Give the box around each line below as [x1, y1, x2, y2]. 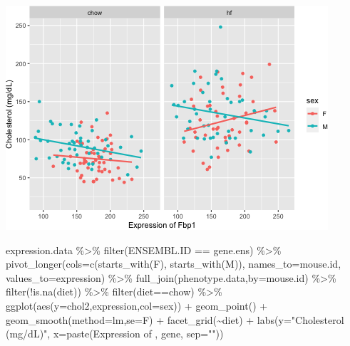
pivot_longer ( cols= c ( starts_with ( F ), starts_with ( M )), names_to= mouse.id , [6, 256, 341, 271]
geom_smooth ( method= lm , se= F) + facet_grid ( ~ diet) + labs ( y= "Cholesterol [6, 312, 344, 327]
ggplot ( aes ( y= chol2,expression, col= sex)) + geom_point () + [6, 298, 268, 313]
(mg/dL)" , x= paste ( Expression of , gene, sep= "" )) [6, 326, 224, 341]
